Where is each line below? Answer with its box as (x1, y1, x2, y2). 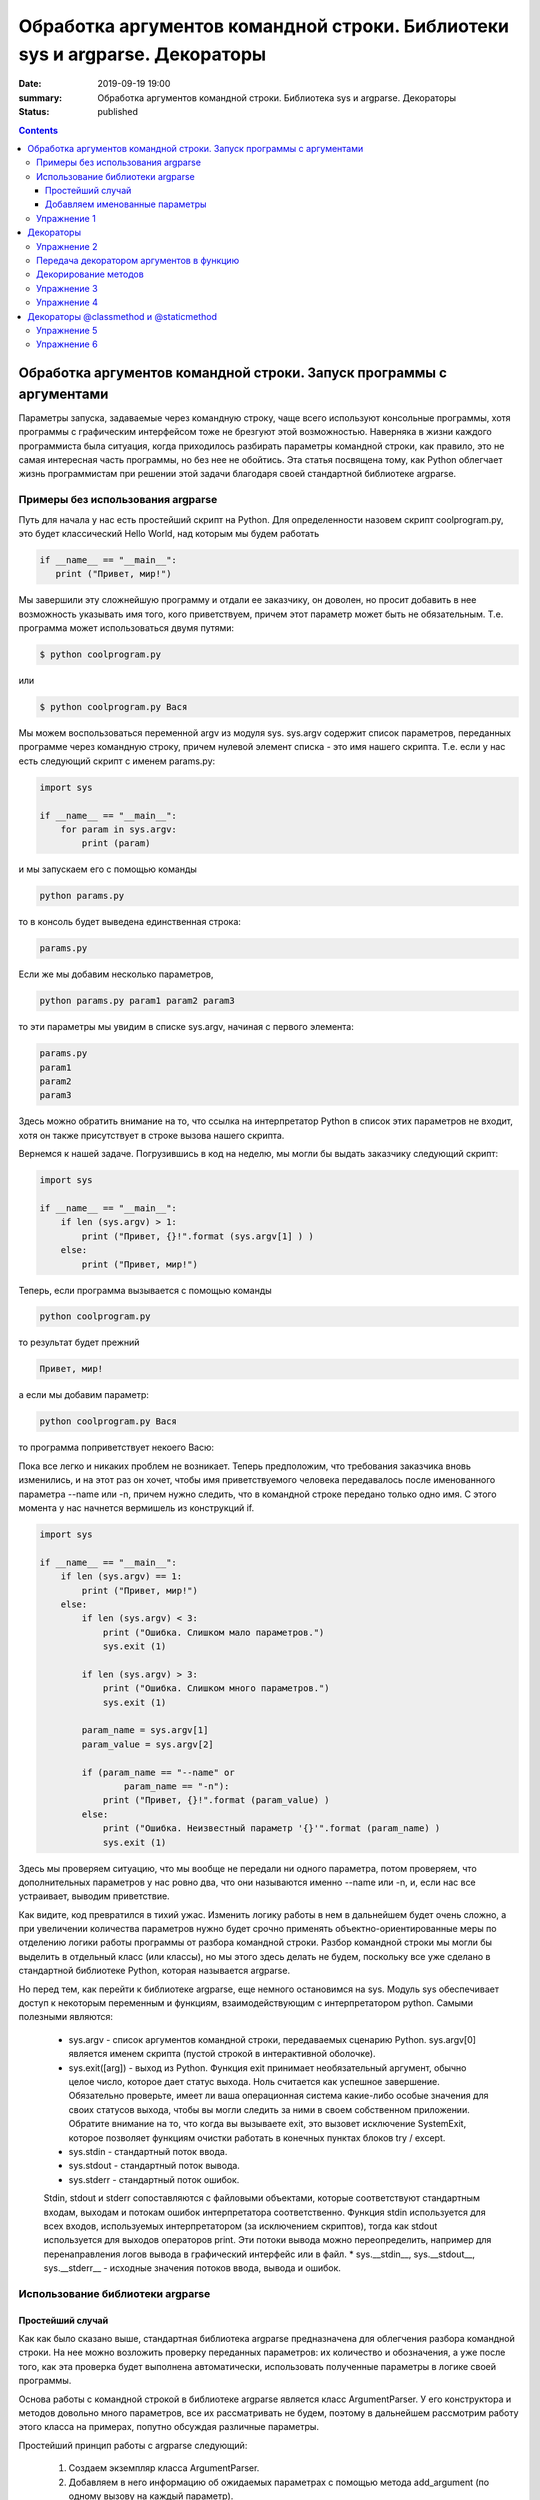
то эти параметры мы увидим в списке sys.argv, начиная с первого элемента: (18, 1021, 354, 1033)
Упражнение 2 (36, 240, 98, 252)
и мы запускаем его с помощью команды (18, 863, 197, 875)
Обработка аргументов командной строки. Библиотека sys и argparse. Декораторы (97, 91, 457, 104)
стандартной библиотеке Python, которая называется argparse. (18, 1965, 290, 1977)
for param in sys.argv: (60, 823, 177, 835)
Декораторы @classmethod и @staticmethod (27, 310, 217, 322)
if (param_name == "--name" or (81, 1766, 235, 1778)
